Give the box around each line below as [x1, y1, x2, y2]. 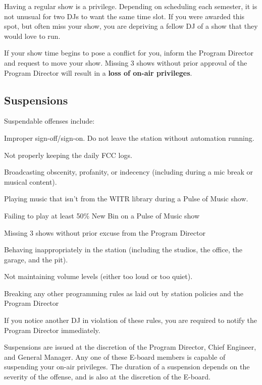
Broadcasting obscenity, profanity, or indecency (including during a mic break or [4, 167, 253, 177]
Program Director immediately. [4, 324, 100, 335]
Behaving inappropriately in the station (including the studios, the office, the [4, 244, 242, 255]
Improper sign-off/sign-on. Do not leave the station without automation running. [4, 132, 254, 143]
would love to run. [4, 30, 61, 41]
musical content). [4, 176, 57, 187]
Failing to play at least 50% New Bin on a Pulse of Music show [4, 210, 200, 221]
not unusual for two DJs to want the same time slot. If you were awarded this [4, 11, 245, 21]
